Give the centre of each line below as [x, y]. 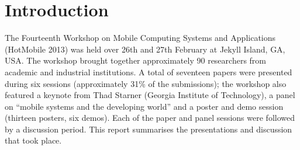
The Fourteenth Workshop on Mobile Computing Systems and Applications [140, 38]
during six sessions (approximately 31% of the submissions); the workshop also [146, 83]
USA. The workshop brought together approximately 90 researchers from [135, 60]
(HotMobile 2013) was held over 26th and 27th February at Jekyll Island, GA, [145, 49]
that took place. [33, 140]
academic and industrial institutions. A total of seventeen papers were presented [149, 71]
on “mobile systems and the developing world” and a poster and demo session [144, 106]
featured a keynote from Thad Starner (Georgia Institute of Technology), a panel [150, 95]
